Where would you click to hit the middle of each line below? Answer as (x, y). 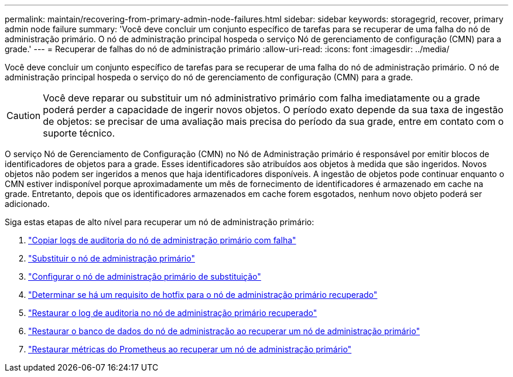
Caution (24, 116)
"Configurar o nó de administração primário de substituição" (145, 276)
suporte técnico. (79, 133)
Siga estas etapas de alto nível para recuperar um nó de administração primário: (160, 222)
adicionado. (27, 204)
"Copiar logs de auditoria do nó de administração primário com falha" (162, 240)
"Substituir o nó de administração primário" (112, 258)
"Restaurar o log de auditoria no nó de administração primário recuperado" (173, 313)
